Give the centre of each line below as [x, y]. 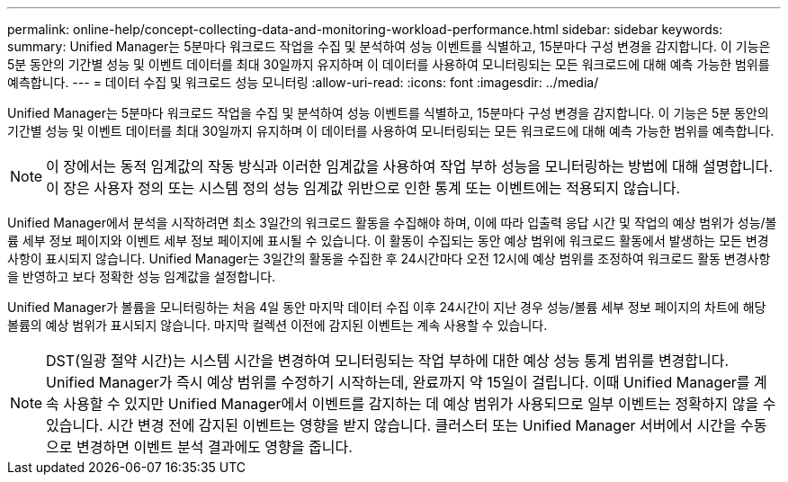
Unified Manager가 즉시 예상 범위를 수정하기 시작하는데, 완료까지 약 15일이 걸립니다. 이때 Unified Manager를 [398, 382]
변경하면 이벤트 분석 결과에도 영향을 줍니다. [215, 447]
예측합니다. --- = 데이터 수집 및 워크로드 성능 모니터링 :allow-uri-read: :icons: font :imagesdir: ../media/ [303, 82]
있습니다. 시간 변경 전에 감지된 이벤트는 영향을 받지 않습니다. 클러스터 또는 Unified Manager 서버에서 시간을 [391, 425]
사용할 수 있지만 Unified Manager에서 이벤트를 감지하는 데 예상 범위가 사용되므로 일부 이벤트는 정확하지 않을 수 [420, 404]
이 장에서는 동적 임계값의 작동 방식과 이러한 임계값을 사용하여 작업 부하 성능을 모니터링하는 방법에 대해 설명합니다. [410, 166]
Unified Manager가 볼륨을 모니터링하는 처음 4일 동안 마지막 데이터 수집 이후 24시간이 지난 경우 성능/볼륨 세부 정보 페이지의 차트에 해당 [387, 307]
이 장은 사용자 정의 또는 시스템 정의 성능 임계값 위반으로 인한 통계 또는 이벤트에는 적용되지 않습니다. [363, 188]
